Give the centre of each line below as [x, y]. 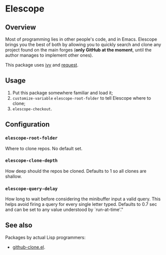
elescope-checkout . [32, 109]
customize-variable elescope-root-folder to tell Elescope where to [82, 98]
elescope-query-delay [31, 189]
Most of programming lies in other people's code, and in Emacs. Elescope [81, 39]
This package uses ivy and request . [42, 65]
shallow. [13, 176]
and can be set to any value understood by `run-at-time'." [64, 210]
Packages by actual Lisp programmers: [45, 237]
